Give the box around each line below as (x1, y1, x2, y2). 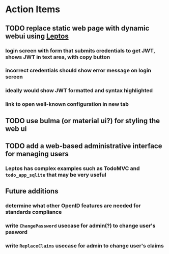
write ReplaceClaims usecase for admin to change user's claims (5, 242, 164, 249)
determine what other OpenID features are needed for (5, 202, 141, 209)
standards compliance (5, 209, 62, 216)
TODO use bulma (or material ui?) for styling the (5, 116, 160, 125)
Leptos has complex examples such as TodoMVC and (5, 164, 140, 172)
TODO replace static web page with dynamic (5, 24, 150, 33)
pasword (5, 229, 28, 236)
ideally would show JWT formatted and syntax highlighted (5, 87, 153, 94)
